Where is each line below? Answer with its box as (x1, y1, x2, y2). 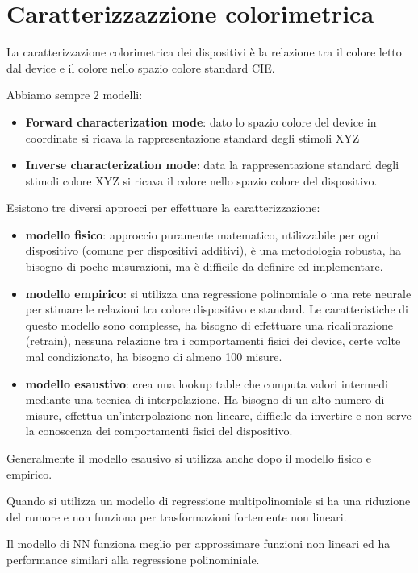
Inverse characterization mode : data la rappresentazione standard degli (25, 156, 399, 173)
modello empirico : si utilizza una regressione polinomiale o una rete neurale (25, 284, 412, 301)
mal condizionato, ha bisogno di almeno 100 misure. (25, 348, 282, 365)
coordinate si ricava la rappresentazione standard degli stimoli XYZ (25, 129, 360, 146)
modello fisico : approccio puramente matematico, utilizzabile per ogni (25, 226, 380, 243)
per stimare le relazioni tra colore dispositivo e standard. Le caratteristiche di (25, 301, 408, 318)
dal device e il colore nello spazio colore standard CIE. (6, 59, 275, 76)
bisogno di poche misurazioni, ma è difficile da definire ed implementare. (25, 258, 383, 275)
